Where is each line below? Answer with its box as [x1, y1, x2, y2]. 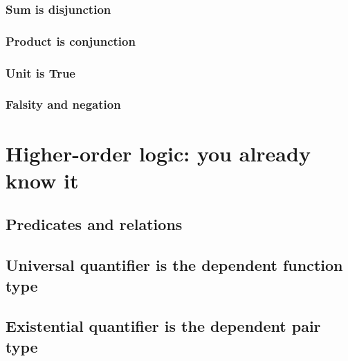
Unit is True [6, 64, 75, 81]
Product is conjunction [6, 32, 136, 49]
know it [6, 166, 79, 194]
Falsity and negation [6, 96, 121, 113]
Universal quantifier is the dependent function [6, 254, 343, 276]
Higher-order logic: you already [6, 139, 311, 167]
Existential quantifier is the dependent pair [6, 315, 321, 337]
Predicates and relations [6, 213, 183, 235]
